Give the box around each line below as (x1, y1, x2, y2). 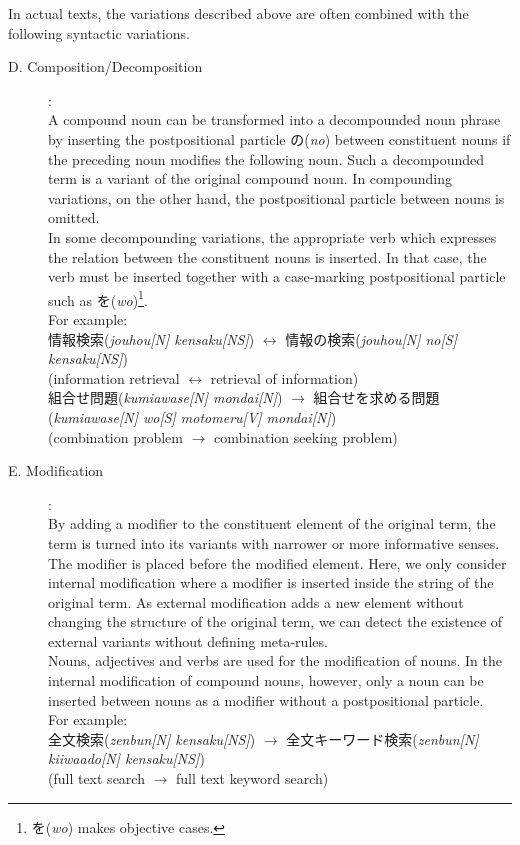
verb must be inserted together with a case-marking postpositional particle (48, 266, 506, 287)
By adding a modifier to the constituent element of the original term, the (48, 513, 496, 534)
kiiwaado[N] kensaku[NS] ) (48, 748, 205, 769)
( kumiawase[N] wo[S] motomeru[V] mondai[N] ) (48, 406, 337, 427)
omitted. (48, 207, 100, 228)
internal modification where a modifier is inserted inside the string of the (48, 572, 494, 593)
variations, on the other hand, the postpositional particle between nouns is (48, 187, 505, 208)
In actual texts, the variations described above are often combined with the (8, 3, 469, 23)
